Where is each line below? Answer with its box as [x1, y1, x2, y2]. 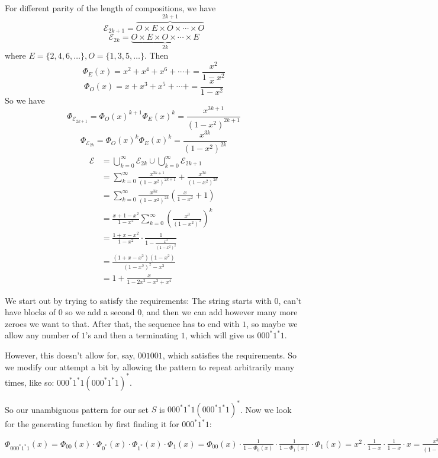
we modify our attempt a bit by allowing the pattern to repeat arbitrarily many [5, 360, 295, 373]
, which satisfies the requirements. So [162, 349, 297, 361]
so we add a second [65, 306, 135, 318]
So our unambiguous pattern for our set [5, 403, 149, 415]
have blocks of [5, 306, 56, 318]
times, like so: [5, 376, 54, 388]
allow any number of [5, 329, 79, 341]
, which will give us [185, 329, 255, 341]
